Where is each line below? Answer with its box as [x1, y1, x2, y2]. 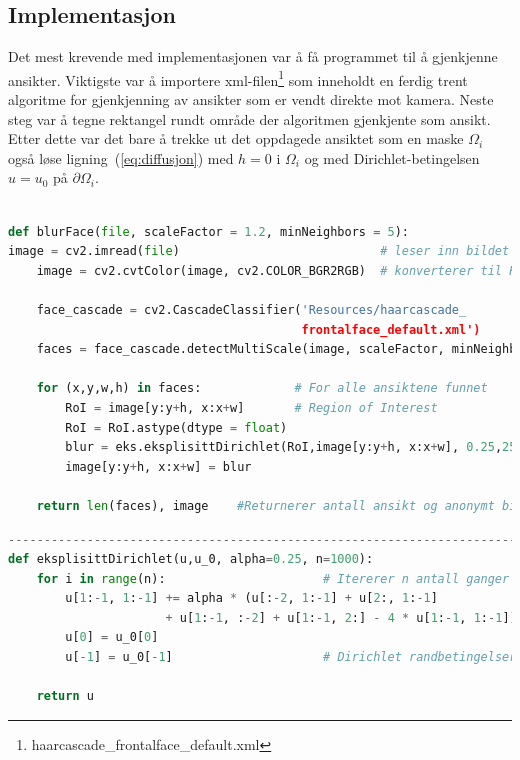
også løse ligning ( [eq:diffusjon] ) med [8, 147, 234, 168]
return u [36, 689, 94, 704]
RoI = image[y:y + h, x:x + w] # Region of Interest [65, 400, 438, 415]
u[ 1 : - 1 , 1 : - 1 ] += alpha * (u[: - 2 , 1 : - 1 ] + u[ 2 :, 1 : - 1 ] [65, 591, 438, 606]
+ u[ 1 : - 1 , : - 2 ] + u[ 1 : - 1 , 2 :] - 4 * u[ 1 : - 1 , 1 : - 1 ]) [165, 610, 517, 625]
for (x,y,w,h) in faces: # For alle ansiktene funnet [36, 381, 488, 396]
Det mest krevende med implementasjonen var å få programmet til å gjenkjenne [8, 46, 498, 67]
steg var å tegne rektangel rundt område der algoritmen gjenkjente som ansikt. [8, 108, 491, 129]
